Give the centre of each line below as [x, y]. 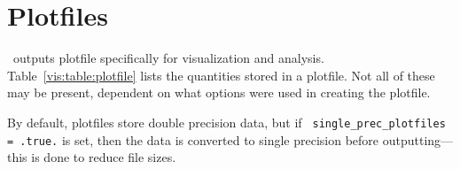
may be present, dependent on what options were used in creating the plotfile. [219, 92]
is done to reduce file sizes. [104, 157]
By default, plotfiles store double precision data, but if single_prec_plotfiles [226, 122]
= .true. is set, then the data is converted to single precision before [193, 139]
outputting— [418, 139]
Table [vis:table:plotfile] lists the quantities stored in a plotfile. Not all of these [221, 75]
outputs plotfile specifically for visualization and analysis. [168, 58]
